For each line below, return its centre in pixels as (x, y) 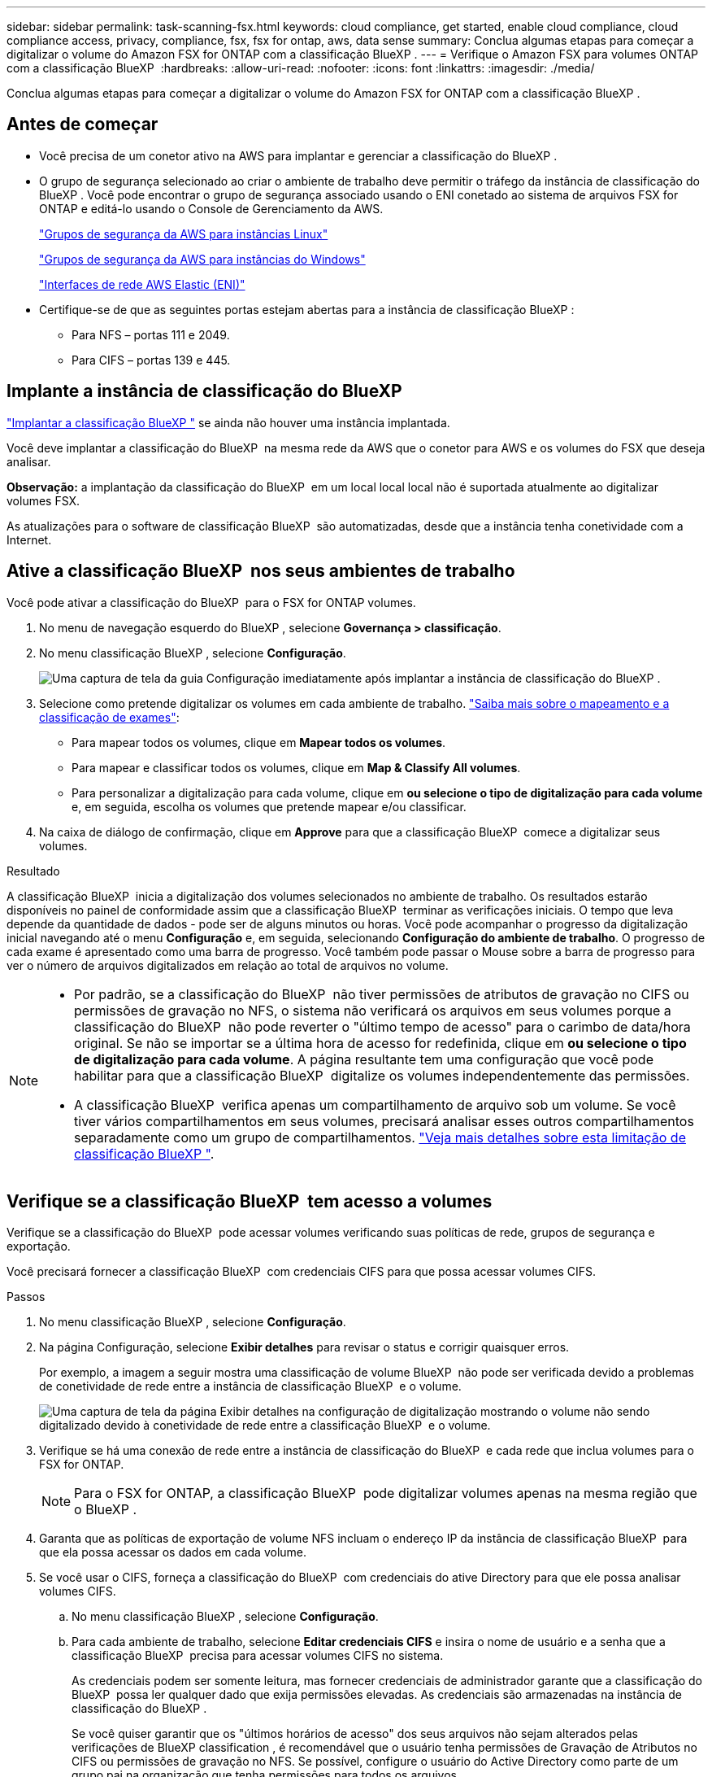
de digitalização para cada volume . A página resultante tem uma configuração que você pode (364, 1059)
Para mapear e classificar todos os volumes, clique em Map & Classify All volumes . (296, 767)
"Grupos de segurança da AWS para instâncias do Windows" (202, 259)
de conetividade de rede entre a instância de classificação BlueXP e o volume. (250, 1386)
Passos (26, 1297)
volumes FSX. (43, 500)
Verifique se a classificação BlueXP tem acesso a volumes (250, 1201)
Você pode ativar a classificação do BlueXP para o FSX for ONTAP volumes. (211, 602)
